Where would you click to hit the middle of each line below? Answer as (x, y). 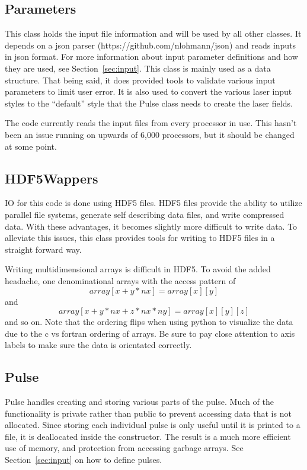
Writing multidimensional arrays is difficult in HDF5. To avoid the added (138, 269)
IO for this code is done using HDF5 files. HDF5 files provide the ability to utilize (153, 203)
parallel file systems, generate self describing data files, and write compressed (145, 214)
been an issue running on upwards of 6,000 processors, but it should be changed (150, 134)
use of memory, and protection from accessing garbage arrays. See (124, 448)
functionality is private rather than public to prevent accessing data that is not (148, 413)
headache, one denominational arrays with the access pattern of (120, 280)
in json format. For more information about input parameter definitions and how (151, 57)
